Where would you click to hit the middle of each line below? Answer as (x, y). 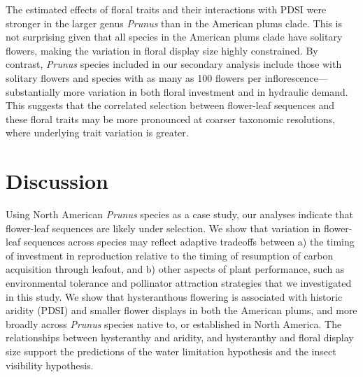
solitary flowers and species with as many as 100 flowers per (134, 77)
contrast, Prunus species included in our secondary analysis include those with (174, 64)
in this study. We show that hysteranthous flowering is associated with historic (174, 296)
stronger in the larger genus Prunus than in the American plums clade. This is (174, 23)
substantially (33, 91)
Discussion (57, 181)
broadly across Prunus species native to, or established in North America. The (174, 323)
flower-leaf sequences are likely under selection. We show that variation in (163, 228)
